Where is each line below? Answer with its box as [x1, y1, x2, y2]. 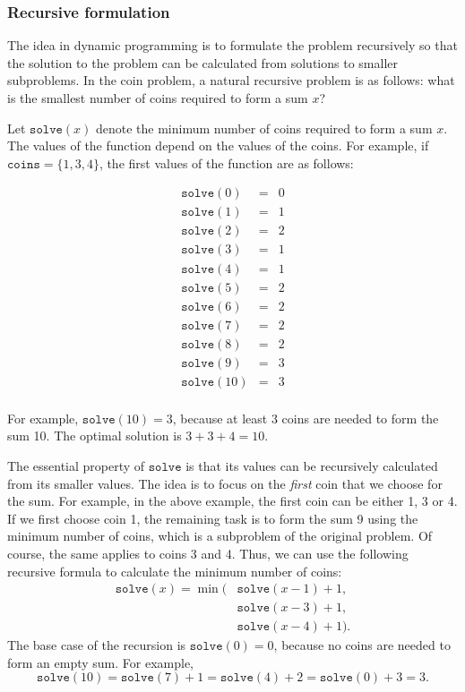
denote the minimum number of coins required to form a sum [95, 118, 433, 137]
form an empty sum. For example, [7, 653, 194, 671]
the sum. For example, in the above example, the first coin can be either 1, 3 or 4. [7, 491, 458, 510]
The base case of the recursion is [7, 636, 186, 654]
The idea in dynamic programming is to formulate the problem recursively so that [7, 36, 458, 55]
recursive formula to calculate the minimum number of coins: [7, 561, 342, 580]
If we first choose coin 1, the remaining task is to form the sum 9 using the [7, 508, 418, 527]
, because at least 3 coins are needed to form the [172, 408, 439, 427]
